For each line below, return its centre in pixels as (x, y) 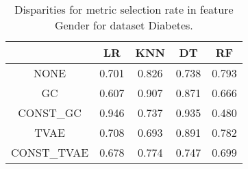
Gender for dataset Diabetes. (124, 25)
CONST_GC (50, 113)
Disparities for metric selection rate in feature (124, 9)
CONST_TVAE (50, 152)
